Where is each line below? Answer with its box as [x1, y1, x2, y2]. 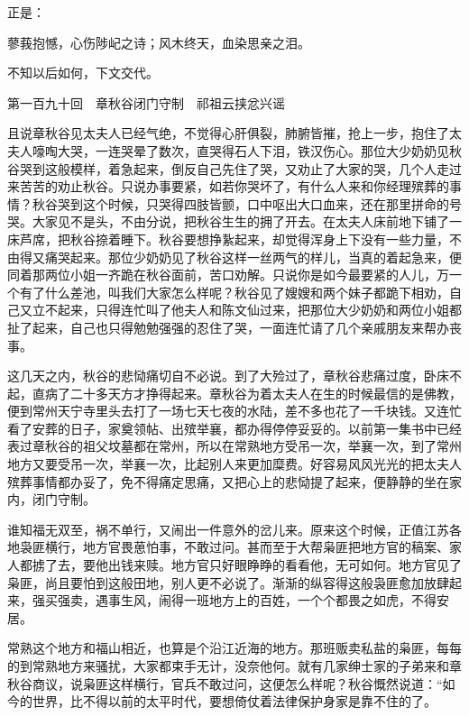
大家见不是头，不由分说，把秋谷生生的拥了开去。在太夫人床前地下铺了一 [32, 212, 462, 231]
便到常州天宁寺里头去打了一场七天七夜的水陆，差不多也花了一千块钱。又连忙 [7, 401, 462, 420]
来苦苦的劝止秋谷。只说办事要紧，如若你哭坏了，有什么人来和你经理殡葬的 [7, 177, 449, 196]
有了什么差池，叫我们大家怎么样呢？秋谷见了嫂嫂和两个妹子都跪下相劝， [19, 282, 449, 301]
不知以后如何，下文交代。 [7, 63, 159, 82]
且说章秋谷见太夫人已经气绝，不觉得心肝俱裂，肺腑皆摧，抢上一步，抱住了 [7, 124, 449, 142]
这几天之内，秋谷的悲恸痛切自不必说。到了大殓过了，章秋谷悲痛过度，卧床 [7, 366, 449, 385]
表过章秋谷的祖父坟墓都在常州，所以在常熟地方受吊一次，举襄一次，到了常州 [7, 436, 462, 455]
